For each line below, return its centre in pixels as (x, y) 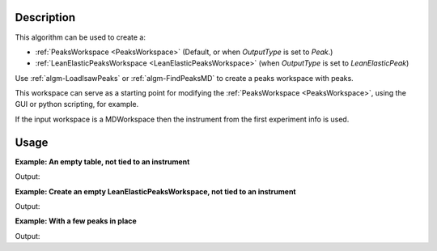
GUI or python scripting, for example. (77, 104)
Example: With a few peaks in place (76, 221)
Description (45, 17)
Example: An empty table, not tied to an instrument (102, 161)
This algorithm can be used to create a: (80, 37)
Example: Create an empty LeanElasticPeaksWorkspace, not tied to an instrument (155, 191)
